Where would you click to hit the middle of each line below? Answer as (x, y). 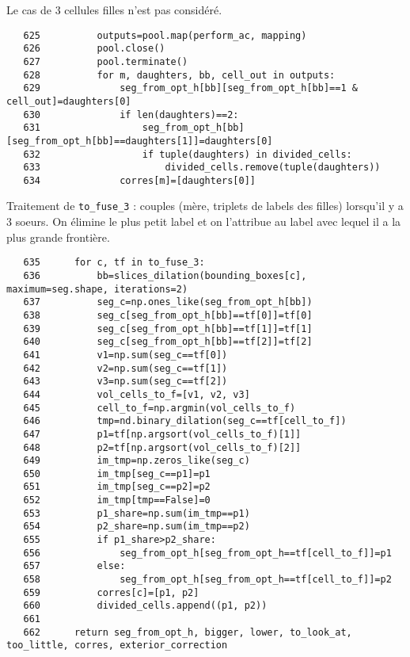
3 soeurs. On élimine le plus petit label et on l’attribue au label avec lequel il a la (204, 222)
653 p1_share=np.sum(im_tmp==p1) (137, 513)
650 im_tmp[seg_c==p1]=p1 (117, 474)
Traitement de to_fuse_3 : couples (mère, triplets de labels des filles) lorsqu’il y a (205, 206)
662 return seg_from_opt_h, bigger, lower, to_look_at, (188, 632)
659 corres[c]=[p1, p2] (111, 592)
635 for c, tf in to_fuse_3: (114, 263)
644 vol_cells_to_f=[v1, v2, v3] (137, 394)
